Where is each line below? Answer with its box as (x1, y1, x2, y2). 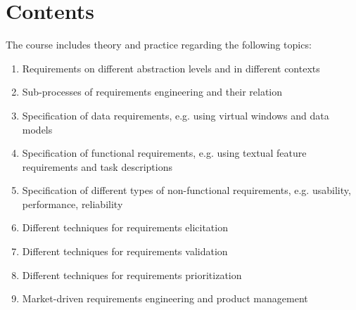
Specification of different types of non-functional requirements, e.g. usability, (22, 183, 351, 198)
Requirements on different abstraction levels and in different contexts (22, 60, 320, 75)
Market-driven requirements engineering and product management (22, 291, 308, 306)
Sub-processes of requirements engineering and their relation (22, 84, 283, 99)
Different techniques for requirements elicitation (22, 220, 228, 235)
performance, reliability (22, 196, 123, 211)
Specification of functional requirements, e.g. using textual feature (22, 146, 307, 160)
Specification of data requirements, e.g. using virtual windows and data (22, 108, 329, 122)
